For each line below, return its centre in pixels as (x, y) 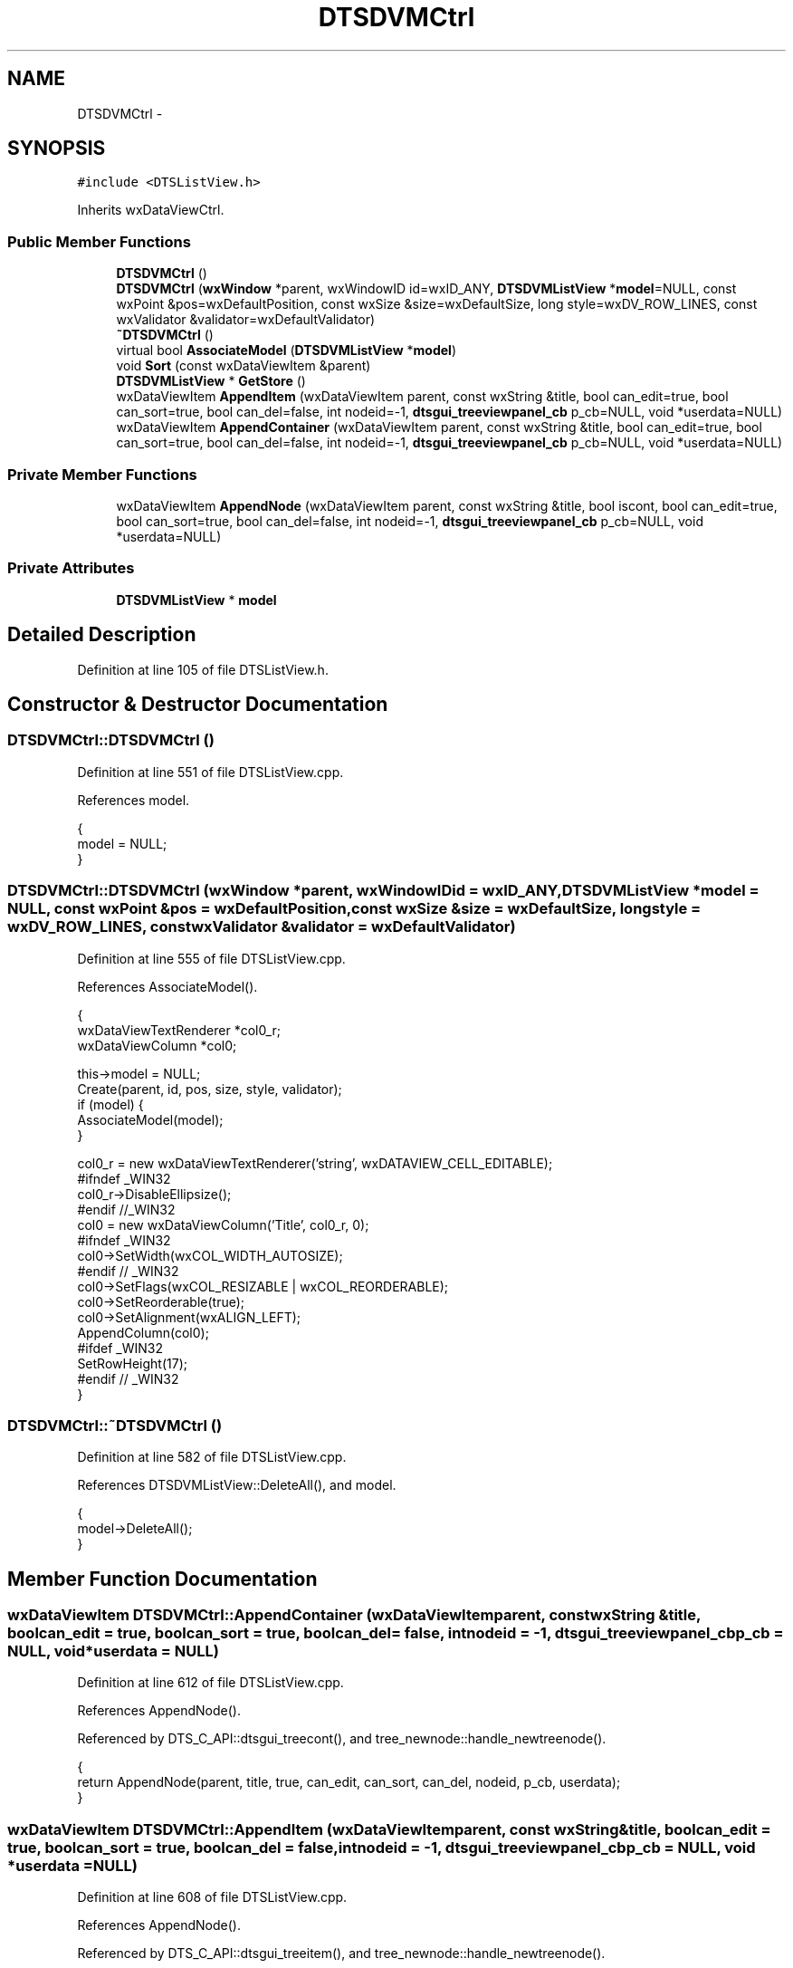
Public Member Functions (99, 241)
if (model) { (110, 1104)
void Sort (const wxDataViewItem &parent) (244, 366)
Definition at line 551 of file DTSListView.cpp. (210, 772)
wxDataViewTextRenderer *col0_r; (179, 1030)
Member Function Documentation (162, 1579)
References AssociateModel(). (167, 986)
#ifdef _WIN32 (120, 1348)
